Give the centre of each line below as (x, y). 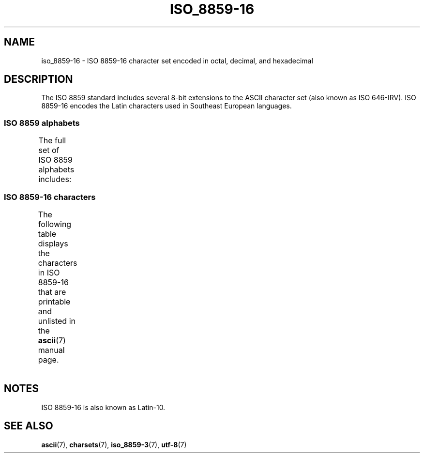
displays (53, 243)
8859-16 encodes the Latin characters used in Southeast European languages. (167, 106)
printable (54, 301)
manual (51, 350)
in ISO (49, 272)
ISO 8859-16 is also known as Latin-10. (103, 407)
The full (52, 141)
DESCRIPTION (38, 79)
